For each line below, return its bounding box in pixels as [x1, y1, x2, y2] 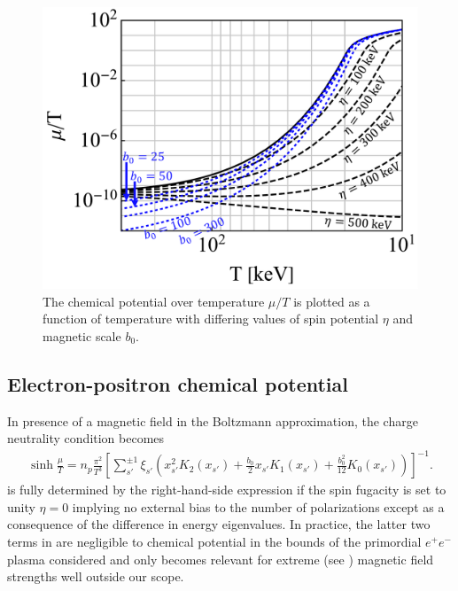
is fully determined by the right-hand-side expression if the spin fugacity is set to [7, 480, 446, 499]
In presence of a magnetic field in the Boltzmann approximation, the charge [7, 411, 418, 430]
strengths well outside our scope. [7, 567, 184, 586]
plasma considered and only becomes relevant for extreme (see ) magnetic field [7, 549, 434, 568]
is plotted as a [293, 292, 370, 310]
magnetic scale [43, 326, 121, 345]
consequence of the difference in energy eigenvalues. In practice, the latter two [7, 515, 431, 533]
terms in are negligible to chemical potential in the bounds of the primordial [7, 533, 422, 551]
